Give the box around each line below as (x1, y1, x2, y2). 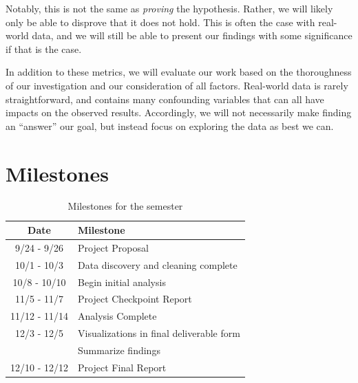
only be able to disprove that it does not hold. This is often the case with (6, 14, 315, 29)
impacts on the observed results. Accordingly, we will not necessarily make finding (6, 105, 352, 120)
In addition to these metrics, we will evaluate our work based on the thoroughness (6, 65, 352, 79)
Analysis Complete (78, 309, 157, 323)
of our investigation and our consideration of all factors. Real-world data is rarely (6, 78, 348, 92)
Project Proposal (78, 240, 149, 254)
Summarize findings (78, 342, 160, 357)
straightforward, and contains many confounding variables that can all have (6, 91, 324, 106)
